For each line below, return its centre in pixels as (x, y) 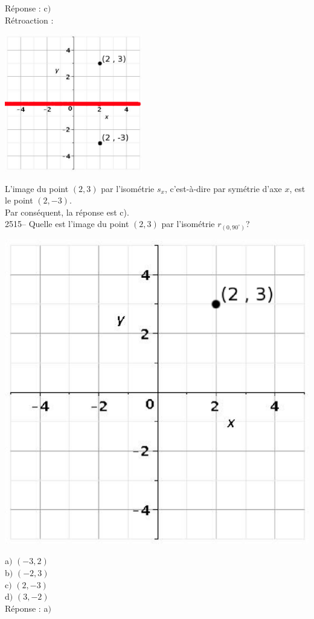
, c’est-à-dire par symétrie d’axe (223, 188)
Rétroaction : (29, 20)
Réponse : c (26, 8)
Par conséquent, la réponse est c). (67, 212)
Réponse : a (27, 608)
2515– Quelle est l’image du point (67, 224)
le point (19, 200)
